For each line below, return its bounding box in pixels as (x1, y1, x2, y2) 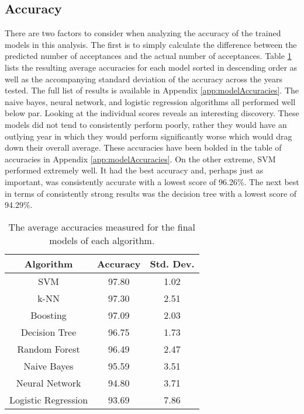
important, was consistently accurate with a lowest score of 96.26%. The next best (5, 175, 299, 187)
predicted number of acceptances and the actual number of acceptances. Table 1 (5, 50, 292, 62)
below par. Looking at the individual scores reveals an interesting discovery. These (5, 107, 299, 119)
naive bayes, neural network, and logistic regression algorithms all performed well (5, 95, 296, 107)
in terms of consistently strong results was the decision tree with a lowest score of (5, 187, 297, 199)
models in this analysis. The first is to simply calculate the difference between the (5, 38, 297, 50)
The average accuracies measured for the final (8, 220, 196, 234)
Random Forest (17, 342, 80, 356)
